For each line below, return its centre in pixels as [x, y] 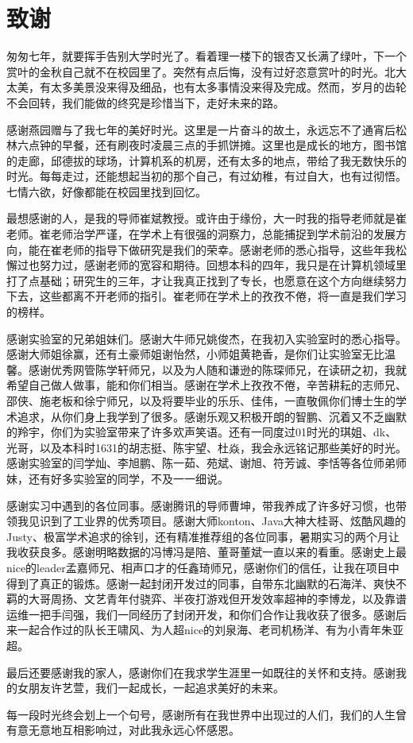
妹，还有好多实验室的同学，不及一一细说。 [118, 478]
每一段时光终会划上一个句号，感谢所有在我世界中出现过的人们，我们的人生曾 [206, 714]
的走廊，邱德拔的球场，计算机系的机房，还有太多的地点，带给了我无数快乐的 [206, 160]
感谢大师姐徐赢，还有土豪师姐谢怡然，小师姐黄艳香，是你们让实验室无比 [195, 354]
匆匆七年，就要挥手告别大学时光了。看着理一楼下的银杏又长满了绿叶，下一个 [206, 56]
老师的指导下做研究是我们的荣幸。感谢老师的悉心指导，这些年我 [228, 249]
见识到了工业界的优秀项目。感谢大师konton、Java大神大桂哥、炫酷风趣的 [217, 521]
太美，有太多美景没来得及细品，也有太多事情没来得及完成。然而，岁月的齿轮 [206, 87]
